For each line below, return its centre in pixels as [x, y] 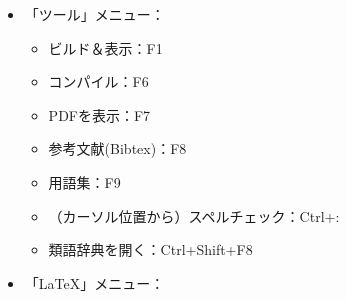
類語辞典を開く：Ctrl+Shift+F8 [150, 249]
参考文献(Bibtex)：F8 [117, 148]
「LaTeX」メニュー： [94, 282]
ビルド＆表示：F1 [105, 47]
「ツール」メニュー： [94, 14]
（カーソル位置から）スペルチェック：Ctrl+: [194, 215]
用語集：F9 [84, 181]
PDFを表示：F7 [99, 114]
